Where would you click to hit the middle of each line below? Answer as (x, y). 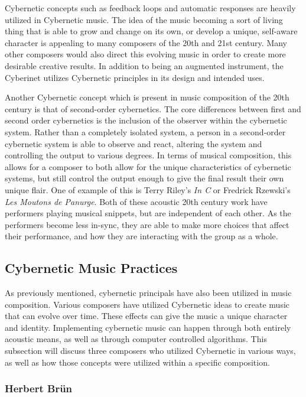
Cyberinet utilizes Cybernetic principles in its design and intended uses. (135, 77)
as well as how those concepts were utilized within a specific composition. (137, 362)
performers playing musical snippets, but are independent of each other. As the (148, 213)
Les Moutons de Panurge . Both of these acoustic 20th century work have (136, 201)
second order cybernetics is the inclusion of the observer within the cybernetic (146, 120)
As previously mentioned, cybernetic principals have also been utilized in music (148, 293)
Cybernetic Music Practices (91, 268)
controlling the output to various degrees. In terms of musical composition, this (148, 155)
